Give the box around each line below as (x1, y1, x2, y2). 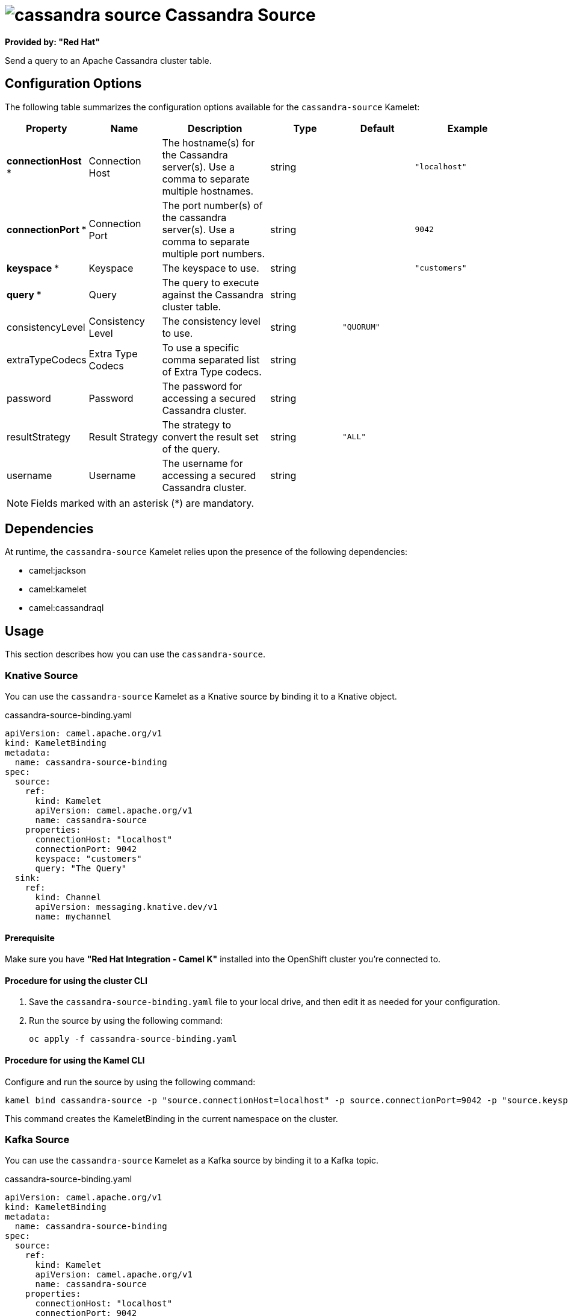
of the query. (162, 442, 220, 455)
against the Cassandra (162, 288, 264, 301)
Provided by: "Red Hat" (5, 36, 100, 47)
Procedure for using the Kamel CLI (5, 1055, 145, 1066)
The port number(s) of (162, 199, 263, 211)
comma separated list (162, 353, 260, 366)
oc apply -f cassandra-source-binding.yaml (29, 1034, 237, 1044)
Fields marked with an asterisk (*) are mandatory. (31, 497, 255, 509)
